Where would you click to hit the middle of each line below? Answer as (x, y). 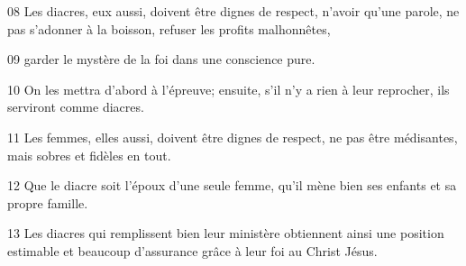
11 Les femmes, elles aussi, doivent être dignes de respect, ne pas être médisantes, (233, 137)
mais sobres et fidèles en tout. (89, 155)
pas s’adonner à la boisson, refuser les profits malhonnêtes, (169, 28)
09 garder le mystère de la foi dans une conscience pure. (161, 59)
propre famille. (48, 202)
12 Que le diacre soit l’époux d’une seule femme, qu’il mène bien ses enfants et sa (232, 185)
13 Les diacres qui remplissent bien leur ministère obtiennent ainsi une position (226, 233)
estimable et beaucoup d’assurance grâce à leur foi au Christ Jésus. (192, 250)
